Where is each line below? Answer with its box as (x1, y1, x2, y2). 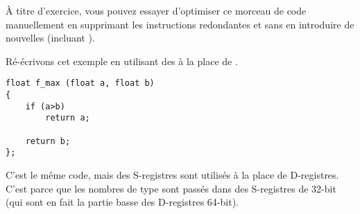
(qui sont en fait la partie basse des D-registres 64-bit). (6, 195, 239, 209)
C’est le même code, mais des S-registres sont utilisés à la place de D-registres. (6, 167, 339, 181)
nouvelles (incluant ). (6, 30, 95, 45)
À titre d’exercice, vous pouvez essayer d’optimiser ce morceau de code (6, 3, 307, 17)
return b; (25, 136, 71, 146)
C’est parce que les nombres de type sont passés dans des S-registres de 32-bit (6, 181, 336, 195)
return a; (45, 113, 90, 123)
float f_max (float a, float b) (6, 78, 155, 89)
